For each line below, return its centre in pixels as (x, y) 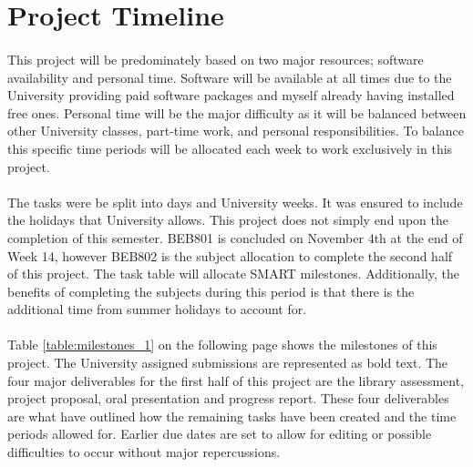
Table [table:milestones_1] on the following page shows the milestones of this (222, 345)
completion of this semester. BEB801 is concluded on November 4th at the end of (235, 237)
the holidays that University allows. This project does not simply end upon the (228, 220)
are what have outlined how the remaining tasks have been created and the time (232, 416)
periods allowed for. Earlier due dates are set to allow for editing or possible (220, 434)
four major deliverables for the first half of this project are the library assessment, (236, 380)
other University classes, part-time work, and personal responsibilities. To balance (236, 131)
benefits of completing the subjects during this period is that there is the (211, 291)
